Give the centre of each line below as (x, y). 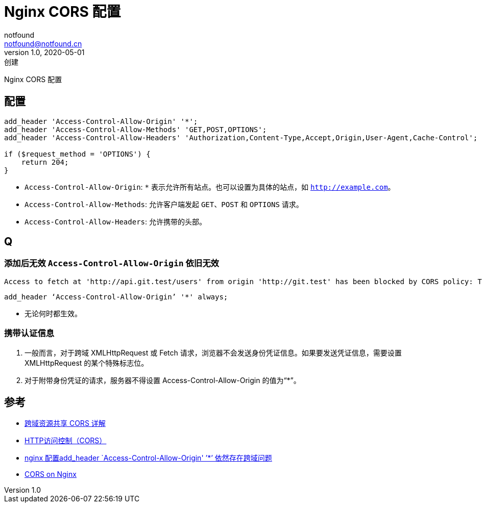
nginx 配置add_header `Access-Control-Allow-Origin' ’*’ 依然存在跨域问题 (148, 458)
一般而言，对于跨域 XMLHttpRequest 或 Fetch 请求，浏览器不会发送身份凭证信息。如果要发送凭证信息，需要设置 (213, 352)
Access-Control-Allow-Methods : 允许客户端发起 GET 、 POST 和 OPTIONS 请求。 (164, 204)
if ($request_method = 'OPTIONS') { (77, 154)
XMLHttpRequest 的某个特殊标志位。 (87, 363)
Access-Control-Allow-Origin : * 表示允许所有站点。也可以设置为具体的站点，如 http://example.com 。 (210, 187)
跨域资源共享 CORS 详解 (65, 423)
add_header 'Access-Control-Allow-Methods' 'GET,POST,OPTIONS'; (136, 129)
